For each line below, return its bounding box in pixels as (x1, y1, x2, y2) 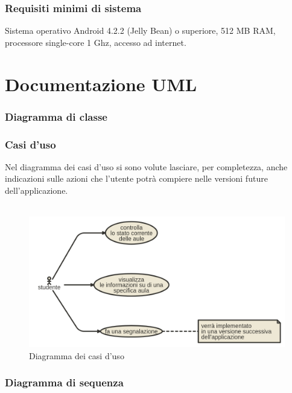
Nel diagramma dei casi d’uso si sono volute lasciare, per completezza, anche (5, 160, 288, 173)
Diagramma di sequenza (5, 375, 124, 390)
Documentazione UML (5, 71, 197, 96)
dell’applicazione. (5, 184, 68, 197)
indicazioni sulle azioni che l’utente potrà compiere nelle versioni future (5, 172, 268, 185)
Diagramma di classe (5, 109, 107, 124)
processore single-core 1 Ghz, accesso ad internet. (5, 36, 186, 48)
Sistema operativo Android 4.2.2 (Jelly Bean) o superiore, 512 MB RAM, (5, 24, 276, 37)
